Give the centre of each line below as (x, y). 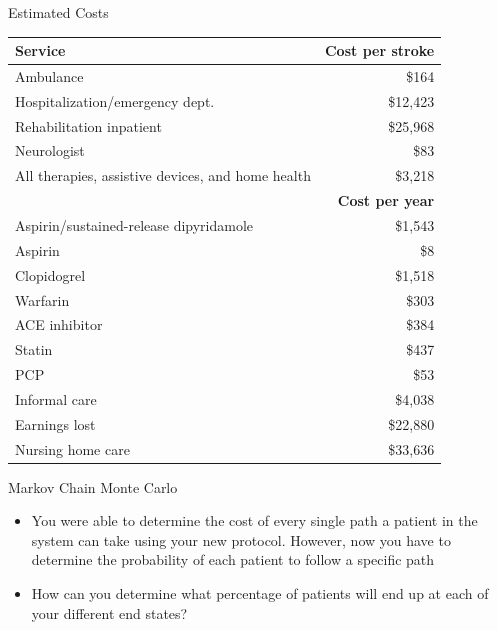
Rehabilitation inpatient (88, 125)
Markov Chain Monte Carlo (93, 486)
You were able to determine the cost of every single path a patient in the (254, 520)
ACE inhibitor (59, 324)
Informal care (56, 398)
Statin (34, 349)
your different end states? (109, 612)
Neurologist (50, 150)
